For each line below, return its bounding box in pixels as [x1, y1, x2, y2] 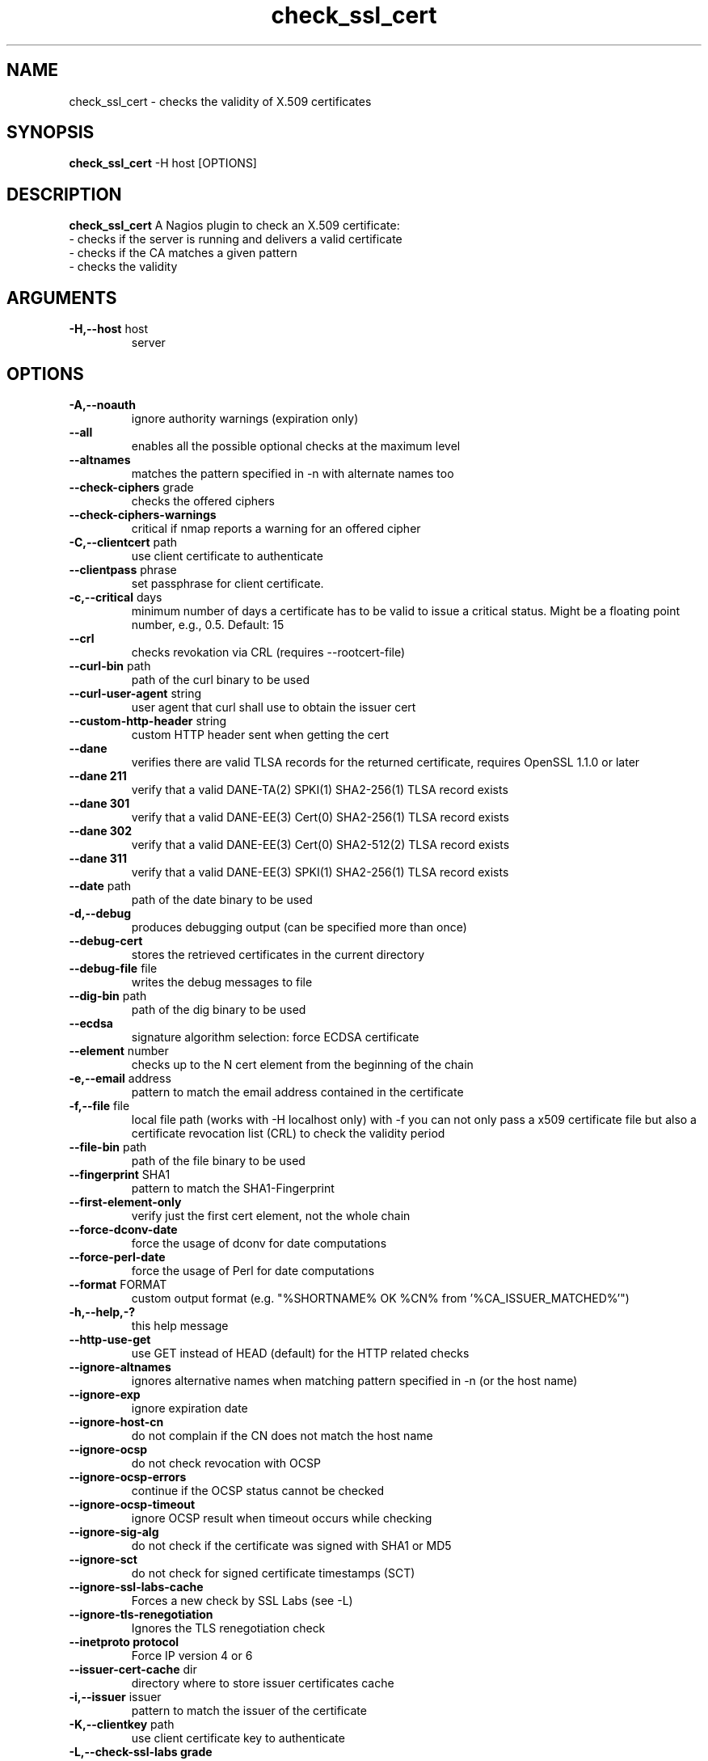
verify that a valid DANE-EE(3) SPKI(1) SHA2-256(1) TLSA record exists [131, 864, 509, 879]
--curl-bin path [69, 658, 151, 673]
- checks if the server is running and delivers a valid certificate [69, 232, 402, 247]
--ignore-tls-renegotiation [69, 1607, 213, 1621]
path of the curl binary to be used [131, 672, 310, 686]
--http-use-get [69, 1332, 151, 1346]
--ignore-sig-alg [69, 1524, 159, 1539]
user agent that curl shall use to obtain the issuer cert [131, 699, 416, 714]
